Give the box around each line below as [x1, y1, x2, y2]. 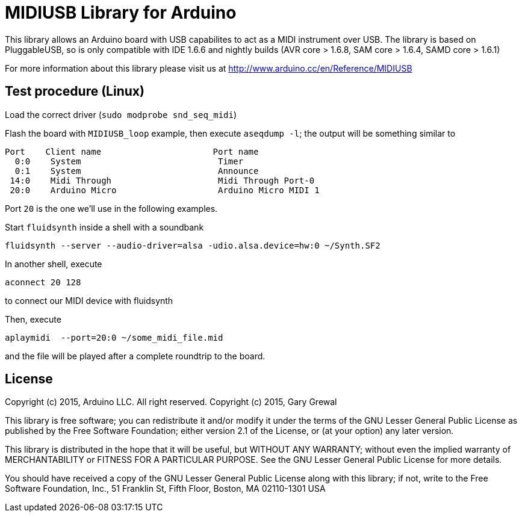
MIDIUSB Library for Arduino [5, 2, 237, 23]
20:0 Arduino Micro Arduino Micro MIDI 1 [10, 185, 320, 195]
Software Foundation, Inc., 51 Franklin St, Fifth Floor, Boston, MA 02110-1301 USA [5, 483, 326, 494]
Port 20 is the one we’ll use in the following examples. [5, 203, 218, 214]
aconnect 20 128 [5, 277, 81, 287]
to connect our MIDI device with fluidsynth [5, 295, 173, 306]
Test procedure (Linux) [5, 84, 144, 99]
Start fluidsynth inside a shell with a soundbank [5, 221, 204, 232]
